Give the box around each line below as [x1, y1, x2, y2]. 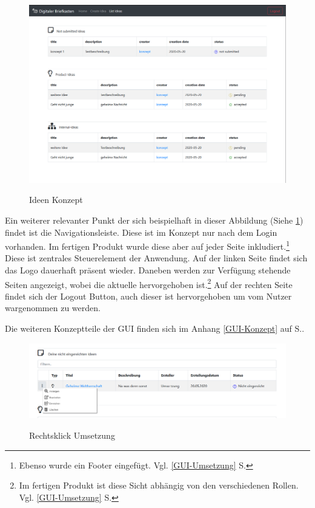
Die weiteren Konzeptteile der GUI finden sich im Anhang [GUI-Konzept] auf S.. [5, 321, 305, 334]
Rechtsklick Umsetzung [29, 428, 115, 441]
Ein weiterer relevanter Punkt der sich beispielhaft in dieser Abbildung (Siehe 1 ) [5, 213, 303, 226]
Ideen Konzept [29, 193, 83, 206]
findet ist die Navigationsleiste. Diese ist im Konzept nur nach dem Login [5, 225, 277, 238]
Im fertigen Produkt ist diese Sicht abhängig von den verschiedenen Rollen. [19, 479, 299, 492]
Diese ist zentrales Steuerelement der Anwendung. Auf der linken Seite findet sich [5, 252, 308, 264]
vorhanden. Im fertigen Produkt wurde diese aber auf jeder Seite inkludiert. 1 [5, 238, 290, 252]
